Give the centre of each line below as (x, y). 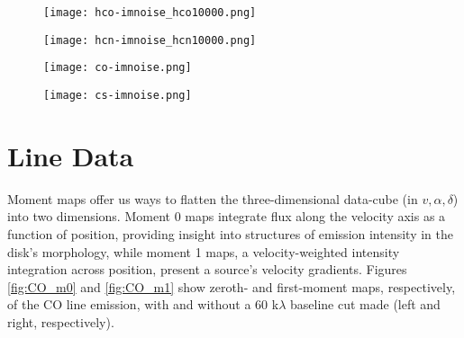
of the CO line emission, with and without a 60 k (143, 304)
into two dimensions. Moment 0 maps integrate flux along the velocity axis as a (227, 216)
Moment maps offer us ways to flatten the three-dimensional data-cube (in (213, 198)
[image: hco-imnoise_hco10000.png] (150, 13)
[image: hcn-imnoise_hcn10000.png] (150, 40)
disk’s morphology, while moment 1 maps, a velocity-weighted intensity (204, 251)
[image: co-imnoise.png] (118, 68)
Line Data (71, 155)
